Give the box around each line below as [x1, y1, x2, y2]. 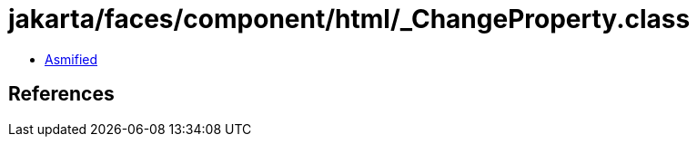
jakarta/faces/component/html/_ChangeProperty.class [8, 4, 691, 34]
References [8, 82, 115, 106]
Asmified [45, 51, 98, 67]
